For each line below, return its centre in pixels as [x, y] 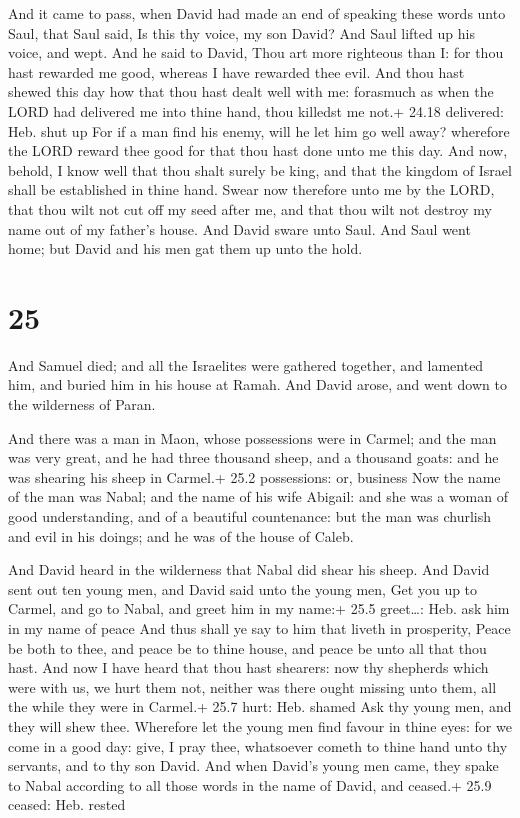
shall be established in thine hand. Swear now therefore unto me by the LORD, [251, 189]
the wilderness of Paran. [82, 404]
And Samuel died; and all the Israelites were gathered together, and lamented [246, 364]
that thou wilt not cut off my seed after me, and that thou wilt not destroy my [250, 208]
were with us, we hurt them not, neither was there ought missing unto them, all [252, 686]
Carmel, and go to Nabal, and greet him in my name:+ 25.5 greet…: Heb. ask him [259, 608]
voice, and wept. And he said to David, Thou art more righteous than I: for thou [256, 52]
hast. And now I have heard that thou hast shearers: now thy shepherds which [248, 667]
